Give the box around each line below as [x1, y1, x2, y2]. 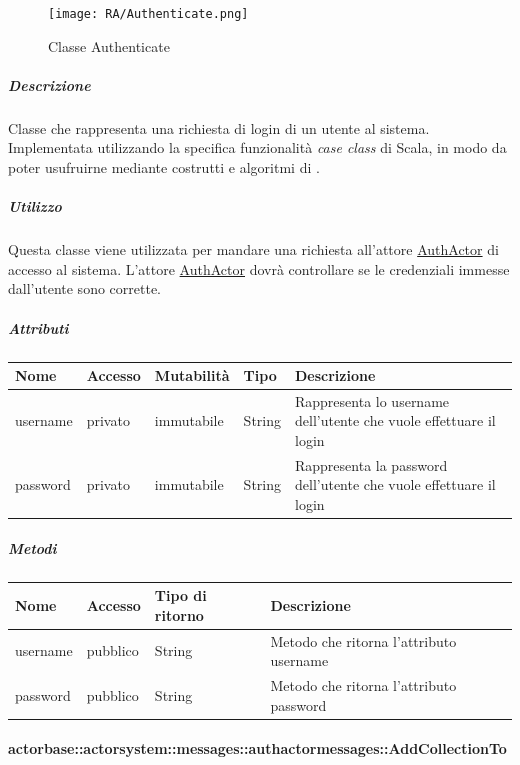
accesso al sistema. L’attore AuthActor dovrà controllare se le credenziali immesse [8, 258, 510, 279]
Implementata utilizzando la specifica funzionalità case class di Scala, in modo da [8, 137, 507, 158]
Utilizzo [8, 196, 62, 217]
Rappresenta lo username [295, 390, 450, 411]
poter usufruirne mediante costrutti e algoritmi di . [8, 157, 320, 177]
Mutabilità [154, 365, 230, 385]
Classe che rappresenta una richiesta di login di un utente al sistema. [8, 117, 430, 138]
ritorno [154, 604, 204, 625]
